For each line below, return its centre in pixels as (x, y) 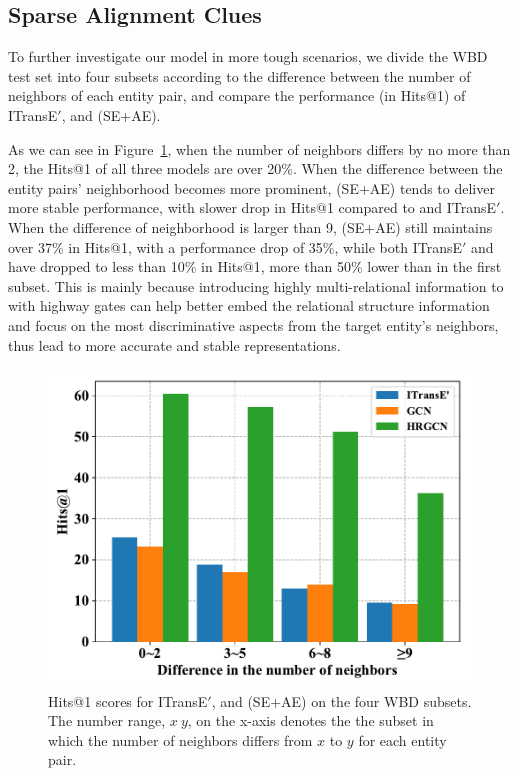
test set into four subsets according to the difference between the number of (239, 75)
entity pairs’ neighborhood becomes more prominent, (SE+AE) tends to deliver (251, 187)
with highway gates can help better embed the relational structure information (249, 305)
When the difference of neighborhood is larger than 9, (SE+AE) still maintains (250, 226)
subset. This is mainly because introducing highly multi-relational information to (256, 285)
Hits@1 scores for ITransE (128, 700)
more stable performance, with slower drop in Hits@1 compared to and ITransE (252, 207)
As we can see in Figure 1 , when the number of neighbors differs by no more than (259, 148)
